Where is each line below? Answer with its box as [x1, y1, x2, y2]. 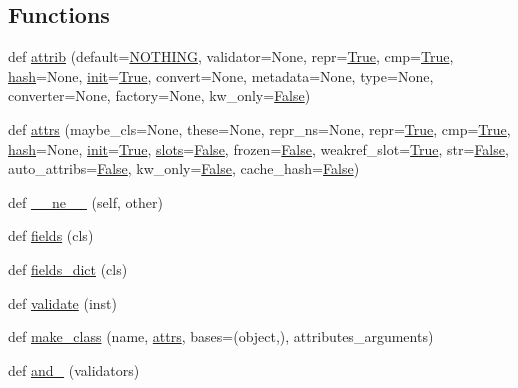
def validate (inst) [8, 292, 117, 313]
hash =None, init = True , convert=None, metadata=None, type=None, [8, 65, 434, 86]
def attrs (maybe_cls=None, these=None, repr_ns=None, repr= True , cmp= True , [8, 118, 511, 139]
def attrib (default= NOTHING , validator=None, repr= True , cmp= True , [8, 46, 454, 67]
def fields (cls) [8, 225, 94, 246]
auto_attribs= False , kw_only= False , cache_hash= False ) [8, 158, 360, 179]
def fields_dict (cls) [8, 258, 128, 279]
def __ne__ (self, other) [8, 191, 163, 212]
